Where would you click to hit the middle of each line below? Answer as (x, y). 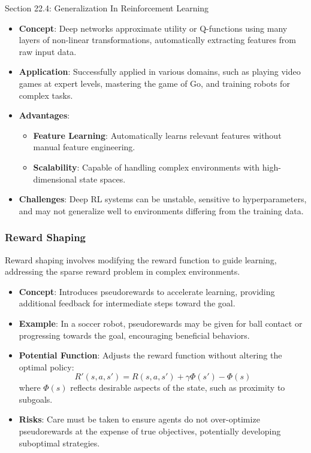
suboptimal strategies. (59, 443)
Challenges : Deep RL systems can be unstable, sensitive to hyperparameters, (163, 199)
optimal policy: (46, 367)
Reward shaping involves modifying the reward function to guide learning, (141, 259)
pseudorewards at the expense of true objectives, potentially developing (150, 431)
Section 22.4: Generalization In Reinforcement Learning (107, 8)
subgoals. (36, 399)
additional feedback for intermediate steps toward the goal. (127, 303)
